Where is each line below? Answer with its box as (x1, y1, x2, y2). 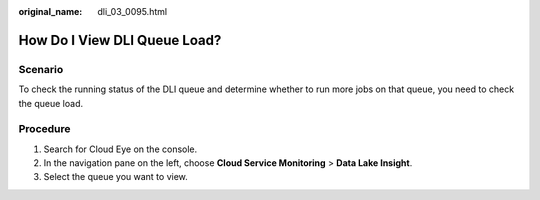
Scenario (18, 62, 64, 76)
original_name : (18, 6, 83, 17)
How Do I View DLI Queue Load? (18, 31, 222, 49)
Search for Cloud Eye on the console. (43, 143, 198, 155)
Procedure (18, 122, 71, 136)
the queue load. (18, 97, 84, 109)
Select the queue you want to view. (43, 171, 189, 183)
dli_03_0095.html (97, 6, 168, 17)
